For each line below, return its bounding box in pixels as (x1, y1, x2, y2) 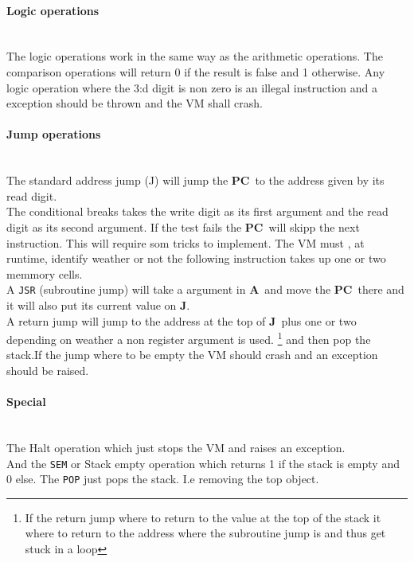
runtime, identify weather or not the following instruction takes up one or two (6, 250, 386, 267)
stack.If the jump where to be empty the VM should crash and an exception (6, 346, 378, 363)
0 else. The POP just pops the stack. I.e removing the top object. (6, 470, 319, 487)
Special (6, 393, 46, 410)
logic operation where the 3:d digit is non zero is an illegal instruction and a (6, 79, 377, 96)
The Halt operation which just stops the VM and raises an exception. (6, 439, 346, 455)
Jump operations (6, 126, 101, 142)
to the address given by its (255, 172, 385, 189)
